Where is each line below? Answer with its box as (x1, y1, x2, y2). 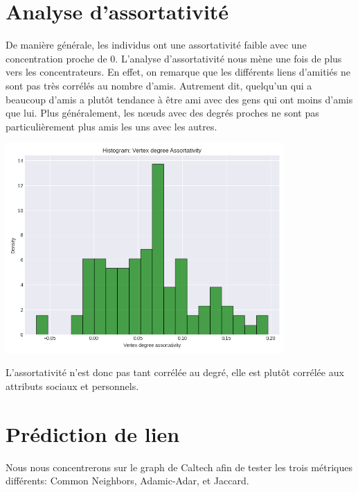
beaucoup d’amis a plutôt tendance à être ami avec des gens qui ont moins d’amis (6, 92, 353, 106)
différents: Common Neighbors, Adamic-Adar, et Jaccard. (6, 473, 249, 488)
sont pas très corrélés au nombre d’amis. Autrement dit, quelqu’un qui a (6, 78, 312, 92)
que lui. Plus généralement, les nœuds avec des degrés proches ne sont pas (6, 105, 319, 120)
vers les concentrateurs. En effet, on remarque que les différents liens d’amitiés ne (6, 65, 350, 79)
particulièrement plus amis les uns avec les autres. (6, 119, 217, 133)
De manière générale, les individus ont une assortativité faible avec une (6, 37, 307, 52)
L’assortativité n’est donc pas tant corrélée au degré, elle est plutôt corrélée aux (6, 365, 344, 380)
